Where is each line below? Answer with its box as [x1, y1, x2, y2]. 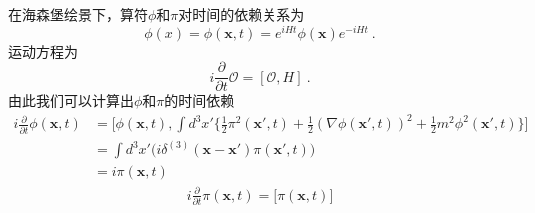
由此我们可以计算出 [8, 90, 134, 111]
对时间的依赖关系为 [178, 4, 305, 24]
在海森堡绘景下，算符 [8, 4, 148, 24]
